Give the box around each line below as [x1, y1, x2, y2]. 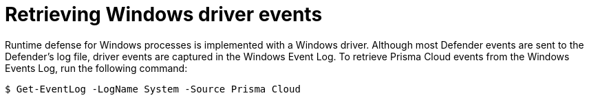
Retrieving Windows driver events [5, 3, 323, 26]
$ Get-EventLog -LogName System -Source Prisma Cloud [5, 83, 301, 95]
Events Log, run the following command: [5, 62, 188, 74]
